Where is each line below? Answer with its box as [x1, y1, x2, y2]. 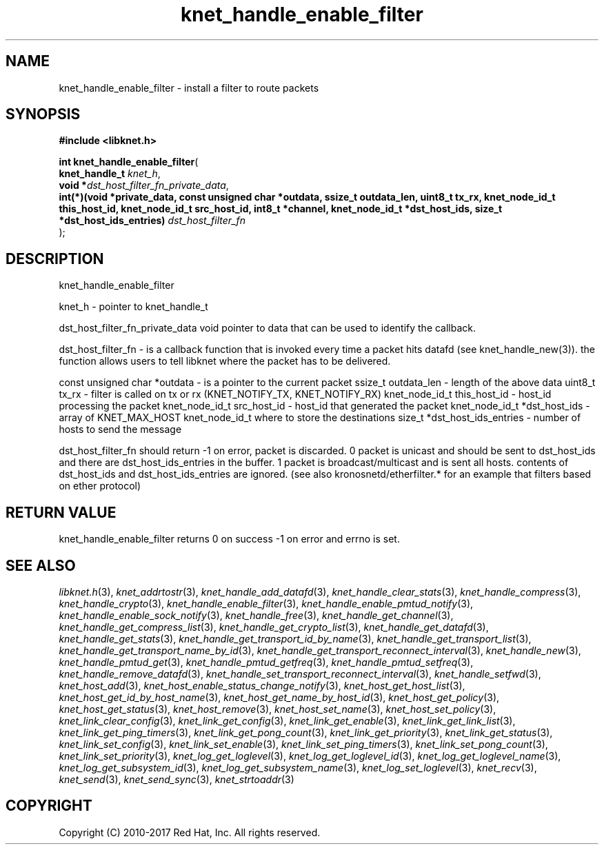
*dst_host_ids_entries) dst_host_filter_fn [59, 214, 245, 227]
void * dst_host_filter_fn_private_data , [59, 179, 229, 192]
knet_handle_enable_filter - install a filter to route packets [59, 81, 319, 94]
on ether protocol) [59, 480, 141, 492]
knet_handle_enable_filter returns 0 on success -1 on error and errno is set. [59, 533, 400, 545]
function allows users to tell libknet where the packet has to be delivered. [59, 355, 391, 367]
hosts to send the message [59, 423, 182, 436]
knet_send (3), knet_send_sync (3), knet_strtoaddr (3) [59, 773, 294, 785]
